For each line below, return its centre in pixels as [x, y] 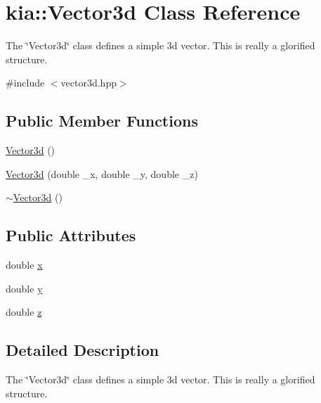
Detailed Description [83, 350]
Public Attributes [71, 235]
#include [25, 83]
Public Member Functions [102, 121]
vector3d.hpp [89, 83]
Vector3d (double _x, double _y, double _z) [102, 173]
